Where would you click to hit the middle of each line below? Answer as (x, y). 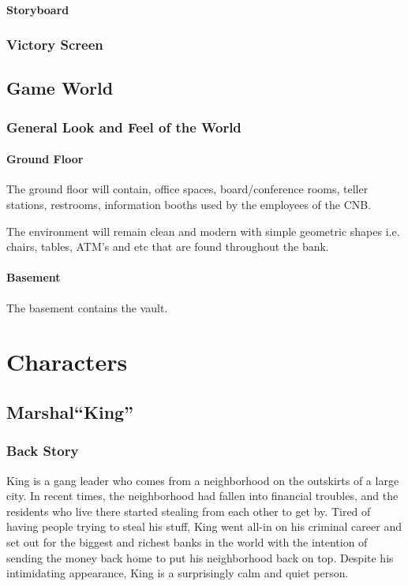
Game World (60, 88)
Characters (67, 362)
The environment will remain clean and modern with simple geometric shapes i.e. (203, 231)
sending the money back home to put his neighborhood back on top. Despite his (200, 557)
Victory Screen (55, 45)
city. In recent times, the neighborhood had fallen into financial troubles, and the (202, 496)
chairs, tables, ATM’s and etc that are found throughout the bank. (168, 246)
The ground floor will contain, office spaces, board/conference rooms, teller (187, 189)
